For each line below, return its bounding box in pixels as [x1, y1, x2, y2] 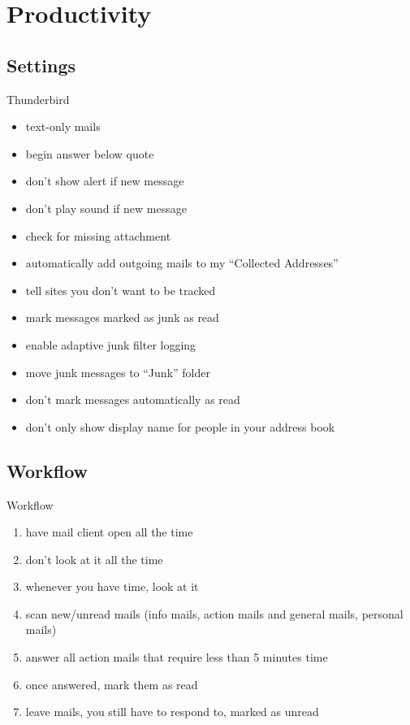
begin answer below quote [25, 145, 154, 162]
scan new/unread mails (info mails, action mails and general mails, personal [25, 605, 404, 622]
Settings [6, 52, 76, 77]
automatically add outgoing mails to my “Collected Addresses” [25, 254, 339, 271]
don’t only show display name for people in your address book [25, 418, 335, 435]
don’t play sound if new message [25, 199, 187, 216]
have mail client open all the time [25, 523, 193, 540]
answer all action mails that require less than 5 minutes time [25, 649, 328, 666]
